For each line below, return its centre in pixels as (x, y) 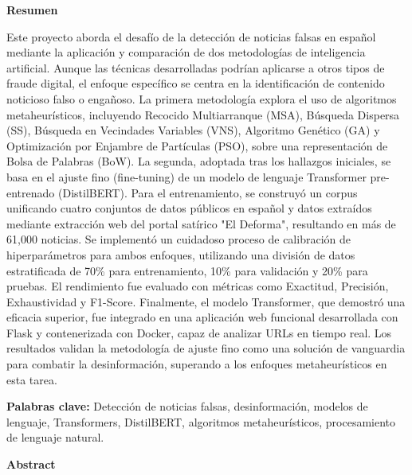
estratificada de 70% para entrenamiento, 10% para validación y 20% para (187, 270)
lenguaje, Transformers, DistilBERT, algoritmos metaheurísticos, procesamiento (201, 421)
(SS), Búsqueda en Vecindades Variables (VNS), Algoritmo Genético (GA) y (193, 130)
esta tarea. (32, 379)
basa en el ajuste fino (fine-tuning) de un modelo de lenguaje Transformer (186, 176)
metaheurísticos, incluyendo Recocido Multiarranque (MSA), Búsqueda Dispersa (203, 114)
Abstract (31, 464)
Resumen (32, 10)
